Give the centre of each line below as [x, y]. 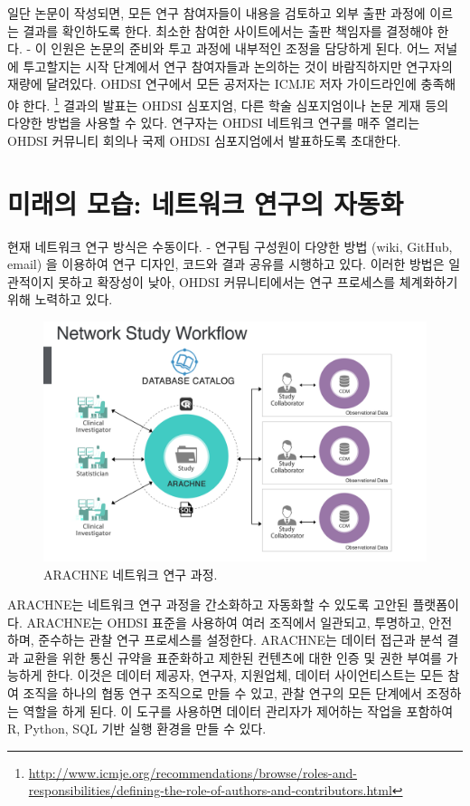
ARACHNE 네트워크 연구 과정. [131, 574]
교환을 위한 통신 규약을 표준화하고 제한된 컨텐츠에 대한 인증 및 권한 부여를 [232, 657]
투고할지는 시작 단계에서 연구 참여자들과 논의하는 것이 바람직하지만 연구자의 [238, 66]
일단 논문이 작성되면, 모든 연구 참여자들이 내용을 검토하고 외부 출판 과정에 [216, 13]
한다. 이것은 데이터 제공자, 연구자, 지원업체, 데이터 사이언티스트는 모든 [245, 675]
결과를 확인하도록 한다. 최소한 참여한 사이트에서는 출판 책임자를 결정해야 [228, 30]
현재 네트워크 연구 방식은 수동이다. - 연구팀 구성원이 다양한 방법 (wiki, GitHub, [230, 246]
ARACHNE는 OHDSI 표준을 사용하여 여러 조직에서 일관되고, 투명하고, [226, 622]
